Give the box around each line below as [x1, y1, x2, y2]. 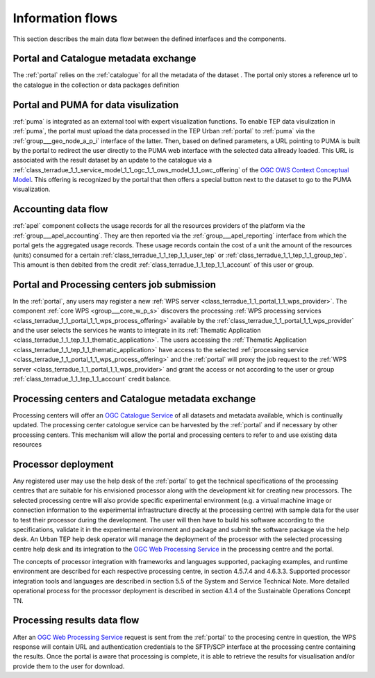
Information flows [12, 10, 118, 26]
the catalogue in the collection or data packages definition [12, 81, 180, 89]
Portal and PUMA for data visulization [12, 99, 179, 110]
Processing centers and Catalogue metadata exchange [12, 392, 256, 404]
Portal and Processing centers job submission [12, 279, 217, 290]
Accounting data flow [12, 204, 108, 215]
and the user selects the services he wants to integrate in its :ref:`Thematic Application [12, 326, 261, 335]
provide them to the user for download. [12, 662, 125, 670]
